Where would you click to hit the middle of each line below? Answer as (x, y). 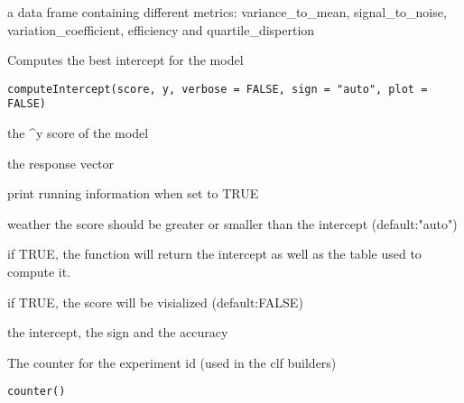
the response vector (61, 163)
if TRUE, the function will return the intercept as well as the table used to (214, 254)
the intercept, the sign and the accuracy (118, 332)
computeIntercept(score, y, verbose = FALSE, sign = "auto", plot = (218, 89)
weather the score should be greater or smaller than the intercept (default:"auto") (232, 223)
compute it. (39, 272)
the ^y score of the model (78, 133)
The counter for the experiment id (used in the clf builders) (172, 362)
